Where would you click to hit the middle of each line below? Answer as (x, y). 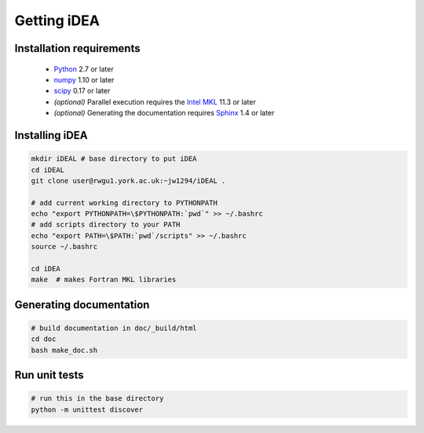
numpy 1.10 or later (84, 79)
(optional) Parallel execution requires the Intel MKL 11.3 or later (155, 101)
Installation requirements (77, 48)
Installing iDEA (51, 135)
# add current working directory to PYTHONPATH (124, 203)
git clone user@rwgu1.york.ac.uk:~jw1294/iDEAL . (128, 180)
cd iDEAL (48, 170)
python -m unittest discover (87, 409)
